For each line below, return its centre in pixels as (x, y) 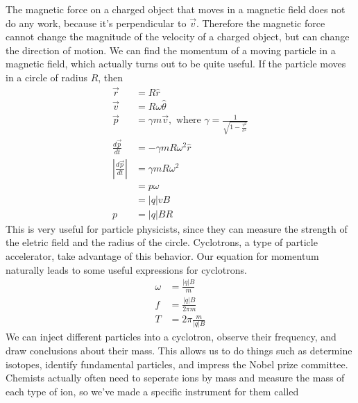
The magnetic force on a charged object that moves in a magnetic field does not (176, 9)
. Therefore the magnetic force (261, 23)
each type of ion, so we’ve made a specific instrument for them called (152, 391)
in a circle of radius (46, 77)
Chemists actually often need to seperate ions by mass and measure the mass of (175, 378)
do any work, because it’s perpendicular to (96, 23)
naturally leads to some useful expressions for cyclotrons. (126, 269)
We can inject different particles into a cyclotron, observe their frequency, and (171, 337)
